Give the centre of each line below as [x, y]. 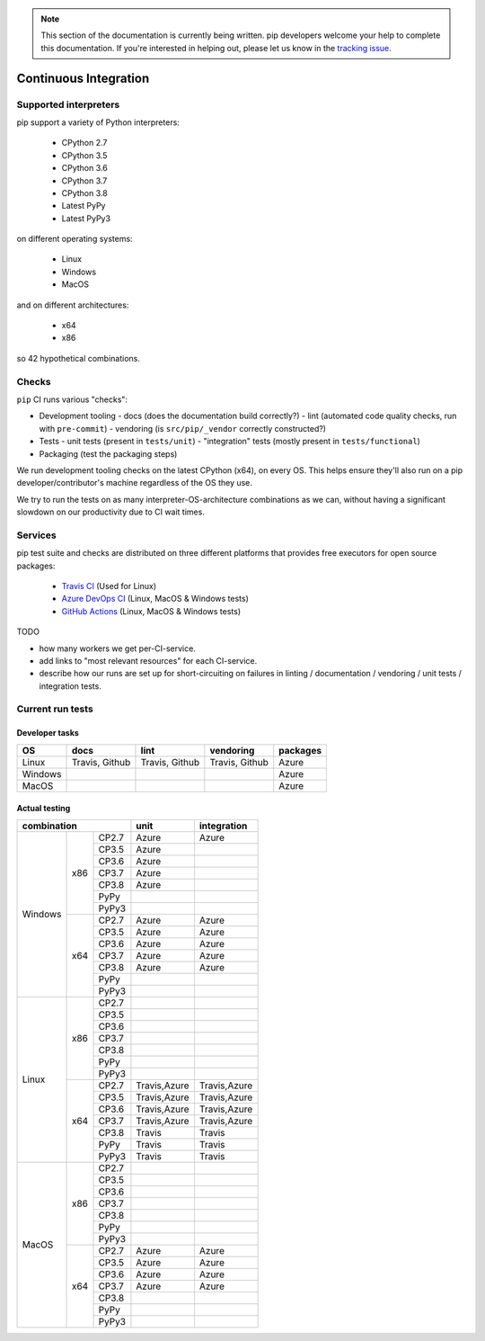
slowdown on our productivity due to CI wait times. [111, 512]
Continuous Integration [83, 78]
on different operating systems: [75, 239]
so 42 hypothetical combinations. [79, 358]
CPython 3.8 [84, 192]
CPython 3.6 [84, 168]
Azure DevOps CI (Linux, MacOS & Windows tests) [155, 599]
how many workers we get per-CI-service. [118, 648]
